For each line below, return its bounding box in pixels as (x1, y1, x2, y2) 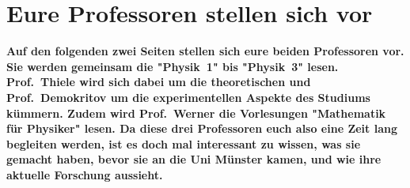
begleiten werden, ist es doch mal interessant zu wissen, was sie (6, 135, 361, 152)
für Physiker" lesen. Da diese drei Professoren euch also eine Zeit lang (6, 120, 397, 137)
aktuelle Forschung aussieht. (6, 166, 163, 182)
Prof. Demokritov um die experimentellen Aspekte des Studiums (6, 88, 370, 105)
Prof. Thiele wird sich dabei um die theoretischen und (6, 73, 311, 90)
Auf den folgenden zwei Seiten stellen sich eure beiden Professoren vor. (6, 43, 404, 59)
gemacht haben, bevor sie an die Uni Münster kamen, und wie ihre (6, 151, 382, 167)
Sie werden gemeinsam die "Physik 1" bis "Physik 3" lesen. (6, 58, 339, 74)
